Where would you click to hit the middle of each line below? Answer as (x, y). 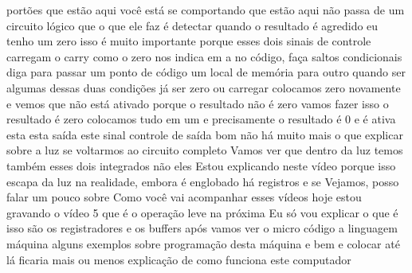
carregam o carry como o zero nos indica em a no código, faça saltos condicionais (204, 56)
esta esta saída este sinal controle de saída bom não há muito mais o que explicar (205, 134)
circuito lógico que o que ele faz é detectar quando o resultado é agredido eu (192, 25)
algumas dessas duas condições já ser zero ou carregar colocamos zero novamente (204, 87)
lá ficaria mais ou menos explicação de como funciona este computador (179, 259)
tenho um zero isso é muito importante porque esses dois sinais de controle (189, 41)
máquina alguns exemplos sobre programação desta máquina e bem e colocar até (203, 243)
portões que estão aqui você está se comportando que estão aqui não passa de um (206, 10)
